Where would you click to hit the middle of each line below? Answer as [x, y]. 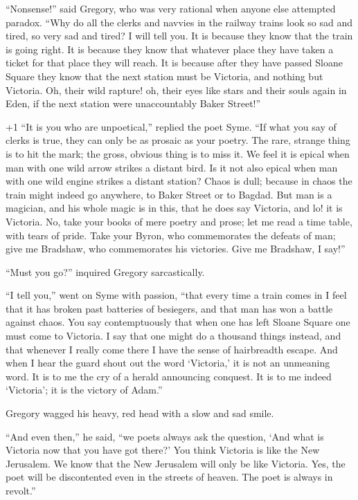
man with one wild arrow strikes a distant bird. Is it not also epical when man [172, 167]
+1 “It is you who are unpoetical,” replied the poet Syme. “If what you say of [171, 126]
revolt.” [21, 490]
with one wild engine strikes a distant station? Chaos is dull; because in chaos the [179, 181]
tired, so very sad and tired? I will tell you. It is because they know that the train [179, 36]
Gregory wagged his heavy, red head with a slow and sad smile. [140, 413]
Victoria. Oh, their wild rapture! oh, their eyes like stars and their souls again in [176, 90]
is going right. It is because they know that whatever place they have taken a [170, 49]
